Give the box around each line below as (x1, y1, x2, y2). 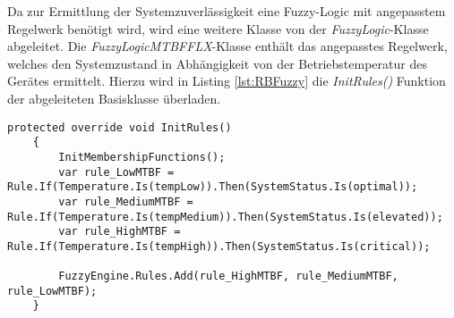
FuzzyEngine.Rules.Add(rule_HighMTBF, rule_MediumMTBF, (58, 270, 398, 283)
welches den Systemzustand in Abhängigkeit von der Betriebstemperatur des (7, 54, 427, 72)
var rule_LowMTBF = (58, 165, 175, 179)
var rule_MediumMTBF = (58, 195, 193, 208)
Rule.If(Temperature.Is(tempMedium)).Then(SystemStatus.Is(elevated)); (7, 210, 443, 223)
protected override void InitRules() (7, 121, 232, 134)
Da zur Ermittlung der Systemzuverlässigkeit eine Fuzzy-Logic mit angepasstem (7, 2, 446, 20)
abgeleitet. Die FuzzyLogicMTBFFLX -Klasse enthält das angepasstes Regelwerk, (7, 37, 448, 55)
